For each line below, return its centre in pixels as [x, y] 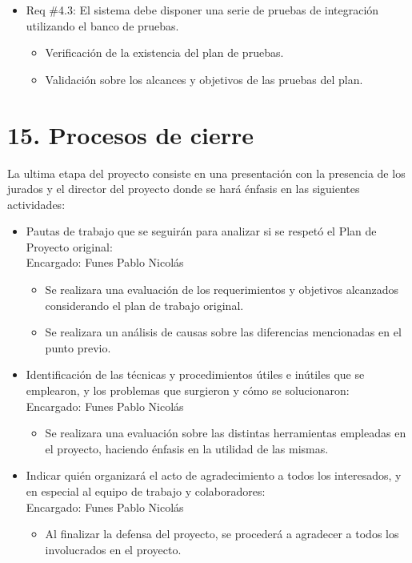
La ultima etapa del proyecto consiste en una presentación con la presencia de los [206, 173]
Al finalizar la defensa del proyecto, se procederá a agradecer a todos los [222, 534]
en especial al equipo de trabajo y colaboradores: [146, 491]
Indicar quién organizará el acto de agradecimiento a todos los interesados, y [214, 475]
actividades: [36, 204]
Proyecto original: [69, 246]
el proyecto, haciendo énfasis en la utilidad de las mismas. [187, 448]
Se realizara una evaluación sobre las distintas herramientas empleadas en [226, 433]
